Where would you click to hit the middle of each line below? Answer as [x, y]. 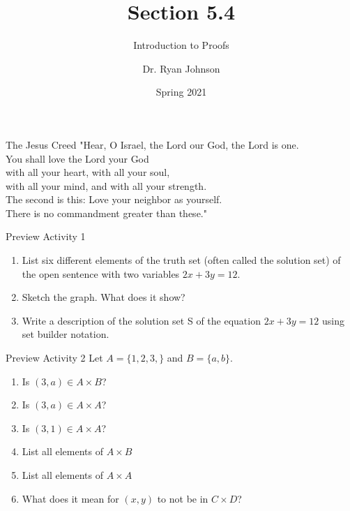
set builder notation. [66, 334]
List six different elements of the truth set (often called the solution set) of [181, 260]
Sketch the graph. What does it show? [104, 297]
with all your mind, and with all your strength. [106, 185]
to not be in [183, 498]
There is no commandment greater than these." [106, 213]
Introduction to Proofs [181, 45]
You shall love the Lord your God [77, 158]
